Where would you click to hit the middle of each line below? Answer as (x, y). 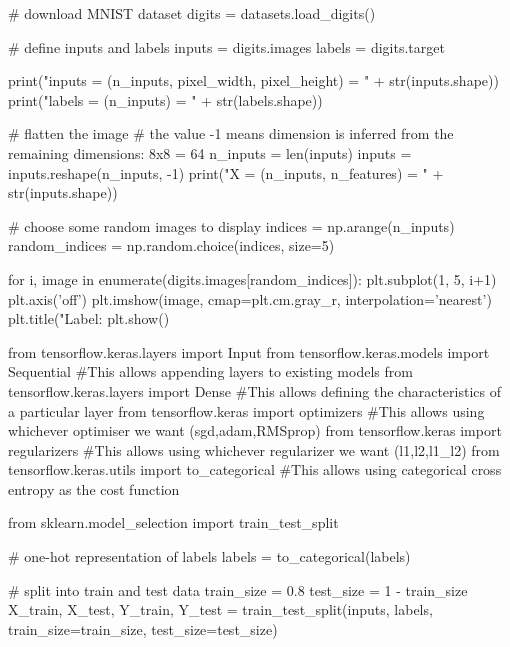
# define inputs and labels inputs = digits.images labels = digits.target (226, 46)
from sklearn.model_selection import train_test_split (173, 522)
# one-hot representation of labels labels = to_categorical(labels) (209, 556)
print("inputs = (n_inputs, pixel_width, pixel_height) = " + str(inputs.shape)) (253, 80)
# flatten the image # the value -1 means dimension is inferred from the (231, 133)
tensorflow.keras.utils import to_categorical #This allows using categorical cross (255, 469)
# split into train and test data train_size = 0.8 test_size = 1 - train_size (238, 589)
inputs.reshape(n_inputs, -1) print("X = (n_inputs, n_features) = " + (226, 172)
